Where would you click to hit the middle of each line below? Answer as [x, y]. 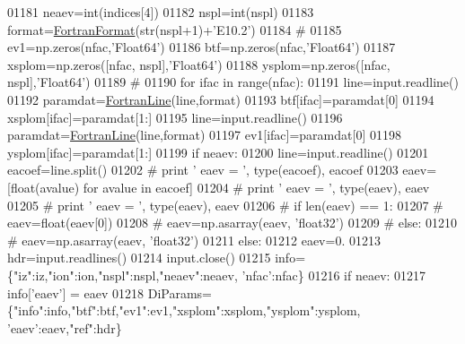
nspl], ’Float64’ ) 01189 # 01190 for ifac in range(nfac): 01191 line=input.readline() [233, 82]
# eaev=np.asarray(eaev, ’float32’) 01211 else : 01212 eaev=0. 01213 [194, 240]
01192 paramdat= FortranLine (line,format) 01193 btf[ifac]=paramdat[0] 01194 [221, 99]
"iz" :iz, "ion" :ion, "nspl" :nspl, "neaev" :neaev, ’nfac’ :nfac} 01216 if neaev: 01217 [220, 275]
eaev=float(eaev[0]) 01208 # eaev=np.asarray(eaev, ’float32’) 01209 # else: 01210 [232, 223]
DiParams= [180, 292]
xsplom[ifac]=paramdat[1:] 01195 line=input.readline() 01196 [175, 117]
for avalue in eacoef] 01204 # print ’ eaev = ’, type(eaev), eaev [256, 187]
